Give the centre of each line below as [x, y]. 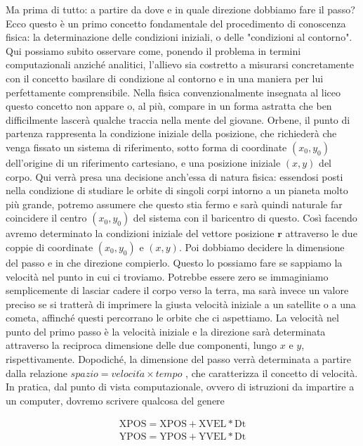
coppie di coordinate [49, 247]
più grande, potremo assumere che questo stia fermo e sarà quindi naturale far [174, 204]
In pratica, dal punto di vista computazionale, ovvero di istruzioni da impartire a [180, 387]
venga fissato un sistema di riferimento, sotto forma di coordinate [146, 147]
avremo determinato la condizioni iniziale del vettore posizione [140, 233]
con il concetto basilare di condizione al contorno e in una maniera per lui [165, 78]
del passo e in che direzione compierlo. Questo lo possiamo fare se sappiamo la [174, 262]
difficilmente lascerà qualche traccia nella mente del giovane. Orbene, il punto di [178, 119]
